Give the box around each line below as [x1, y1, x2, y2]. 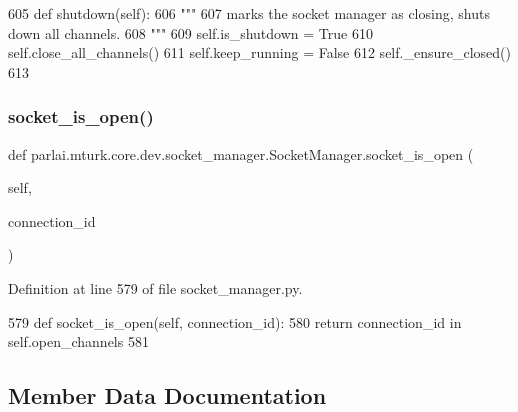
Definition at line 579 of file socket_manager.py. [8, 277, 303, 298]
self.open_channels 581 [8, 331, 149, 352]
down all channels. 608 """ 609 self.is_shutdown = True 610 [8, 22, 373, 43]
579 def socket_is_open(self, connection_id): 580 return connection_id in [8, 311, 462, 332]
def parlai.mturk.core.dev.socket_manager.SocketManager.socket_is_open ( [8, 143, 474, 164]
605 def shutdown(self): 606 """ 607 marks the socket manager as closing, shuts [8, 3, 490, 23]
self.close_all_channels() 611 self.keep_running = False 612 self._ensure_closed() [8, 42, 511, 63]
